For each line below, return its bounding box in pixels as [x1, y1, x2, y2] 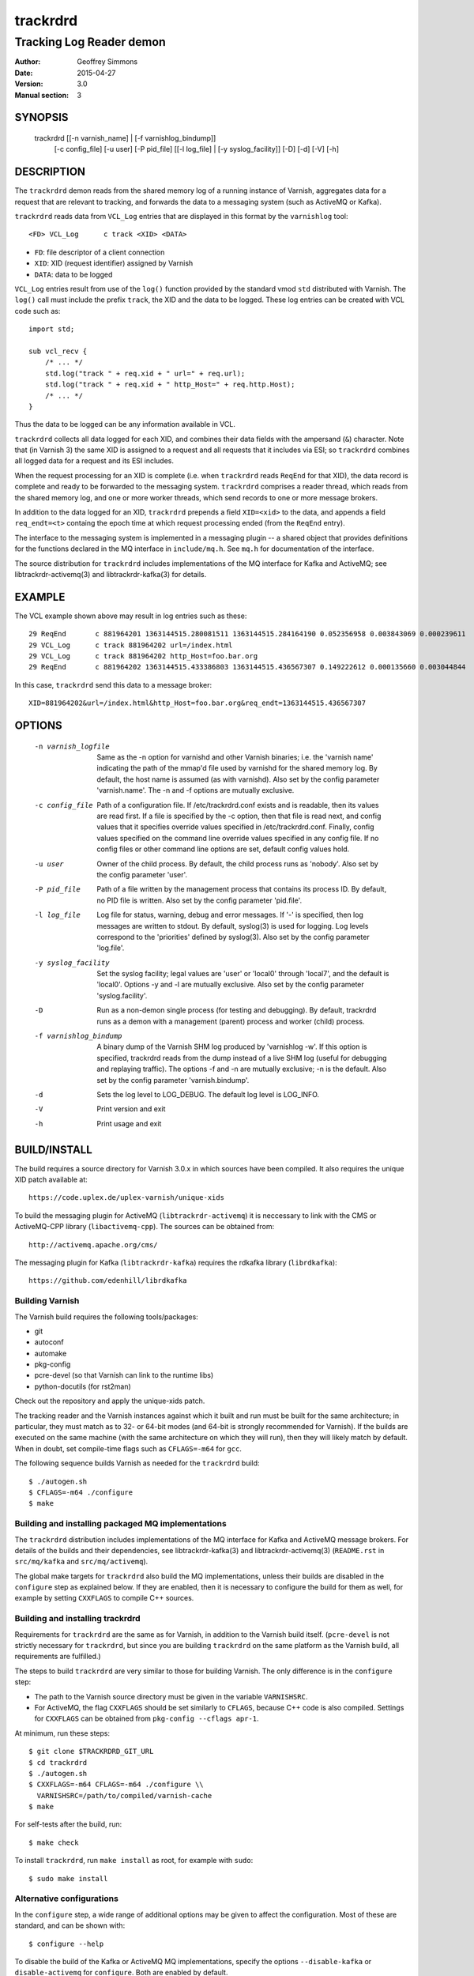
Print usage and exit [96, 1118, 162, 1128]
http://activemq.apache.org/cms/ [28, 1240, 158, 1249]
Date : [14, 68, 33, 77]
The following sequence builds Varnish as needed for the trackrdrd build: [14, 1458, 260, 1468]
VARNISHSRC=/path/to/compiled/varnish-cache [36, 1791, 213, 1800]
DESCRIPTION [14, 165, 86, 179]
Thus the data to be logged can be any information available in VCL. [14, 420, 236, 429]
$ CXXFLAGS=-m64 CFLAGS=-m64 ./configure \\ [28, 1780, 205, 1789]
